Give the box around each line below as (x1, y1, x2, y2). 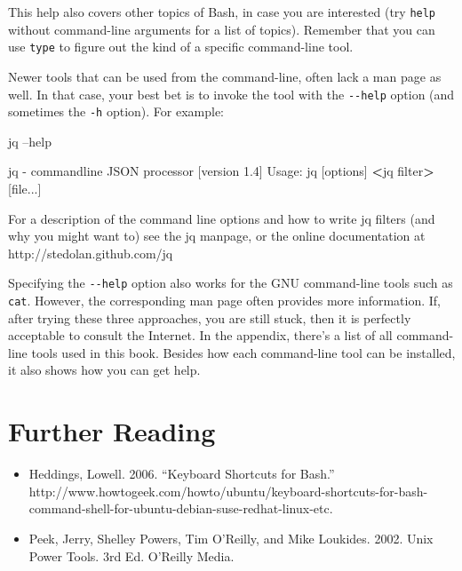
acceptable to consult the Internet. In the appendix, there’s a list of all (8, 326, 393, 345)
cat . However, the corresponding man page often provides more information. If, (8, 291, 441, 310)
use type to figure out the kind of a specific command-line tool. (8, 37, 354, 56)
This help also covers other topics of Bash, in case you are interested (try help (8, 3, 436, 20)
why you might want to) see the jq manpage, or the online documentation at (8, 226, 426, 245)
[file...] (8, 179, 42, 197)
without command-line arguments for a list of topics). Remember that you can (8, 20, 435, 38)
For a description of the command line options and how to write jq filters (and (8, 209, 435, 227)
